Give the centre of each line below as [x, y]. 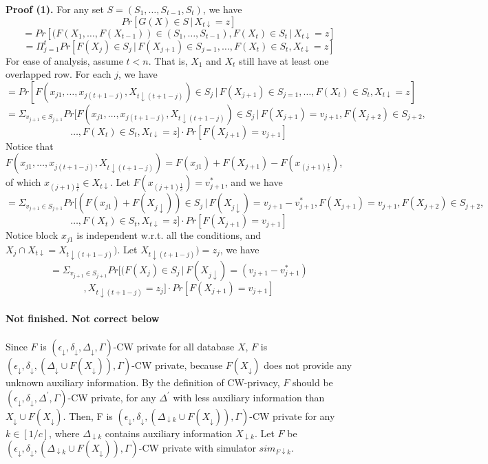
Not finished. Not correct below [83, 318]
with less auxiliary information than [249, 397]
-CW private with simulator [197, 448]
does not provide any [308, 365]
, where [64, 433]
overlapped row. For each [59, 74]
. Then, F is [88, 415]
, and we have [254, 182]
